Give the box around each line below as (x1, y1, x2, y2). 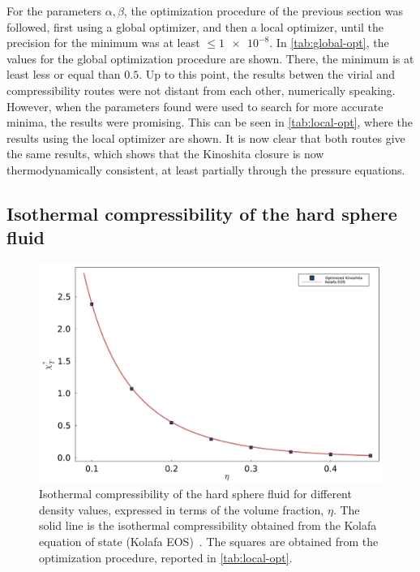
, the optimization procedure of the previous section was (123, 2, 403, 19)
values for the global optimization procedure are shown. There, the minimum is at (6, 49, 414, 67)
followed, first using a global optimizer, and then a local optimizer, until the (6, 18, 384, 35)
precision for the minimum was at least (6, 34, 200, 51)
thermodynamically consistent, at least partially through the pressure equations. (6, 161, 405, 178)
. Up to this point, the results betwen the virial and (139, 66, 395, 83)
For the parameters (6, 2, 102, 19)
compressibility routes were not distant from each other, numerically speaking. (6, 81, 396, 98)
